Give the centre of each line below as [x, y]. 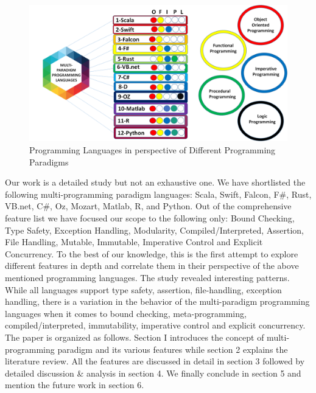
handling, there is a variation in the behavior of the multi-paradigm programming [157, 301]
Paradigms [49, 162]
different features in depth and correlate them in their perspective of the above [152, 266]
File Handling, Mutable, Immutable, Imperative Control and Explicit [134, 242]
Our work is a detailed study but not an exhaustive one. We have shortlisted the [155, 182]
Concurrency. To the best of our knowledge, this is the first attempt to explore [152, 253]
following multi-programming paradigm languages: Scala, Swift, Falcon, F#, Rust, [158, 194]
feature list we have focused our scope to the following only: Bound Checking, [150, 217]
